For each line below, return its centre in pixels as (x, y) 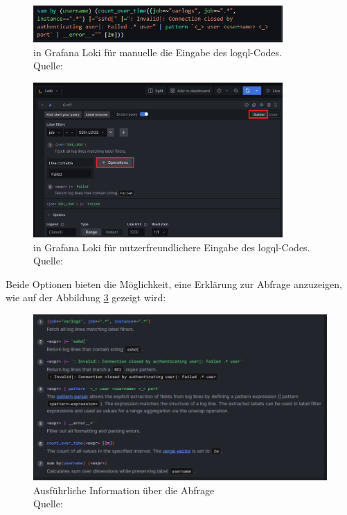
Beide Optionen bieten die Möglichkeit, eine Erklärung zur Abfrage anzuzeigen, (174, 284)
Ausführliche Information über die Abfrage (124, 490)
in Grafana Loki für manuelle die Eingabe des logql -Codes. (158, 52)
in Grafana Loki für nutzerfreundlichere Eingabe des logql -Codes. (172, 247)
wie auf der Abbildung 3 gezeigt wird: (86, 297)
